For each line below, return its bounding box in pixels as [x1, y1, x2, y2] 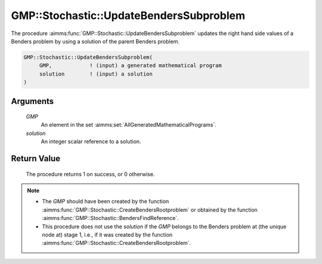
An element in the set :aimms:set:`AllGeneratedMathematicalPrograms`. [41, 121, 217, 128]
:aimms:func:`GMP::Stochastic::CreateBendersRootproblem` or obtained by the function [42, 206, 258, 213]
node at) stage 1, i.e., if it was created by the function [42, 231, 173, 238]
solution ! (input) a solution [39, 70, 153, 77]
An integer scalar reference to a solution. [41, 138, 141, 145]
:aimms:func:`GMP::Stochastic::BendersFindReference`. [42, 215, 179, 222]
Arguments [11, 96, 54, 106]
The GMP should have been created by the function [42, 198, 169, 205]
